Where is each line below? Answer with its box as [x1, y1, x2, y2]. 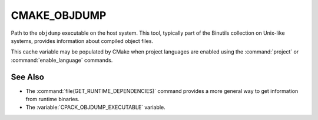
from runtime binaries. [25, 96, 79, 103]
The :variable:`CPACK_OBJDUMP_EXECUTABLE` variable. [25, 104, 166, 111]
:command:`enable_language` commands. [11, 56, 113, 64]
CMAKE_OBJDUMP [11, 9, 107, 22]
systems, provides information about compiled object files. [11, 37, 153, 44]
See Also [11, 72, 44, 82]
